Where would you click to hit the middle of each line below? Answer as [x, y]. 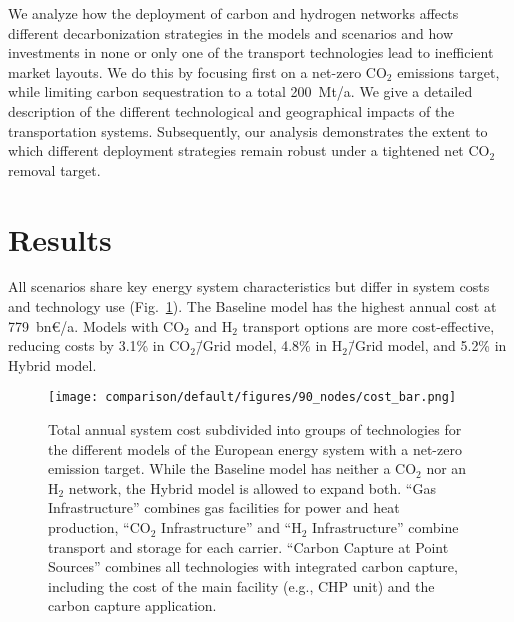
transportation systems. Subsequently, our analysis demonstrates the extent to [248, 130]
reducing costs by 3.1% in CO [99, 345]
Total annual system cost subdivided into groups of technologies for [255, 429]
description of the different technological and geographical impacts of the [231, 110]
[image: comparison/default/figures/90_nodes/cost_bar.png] [252, 397]
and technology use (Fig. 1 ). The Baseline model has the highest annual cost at [252, 306]
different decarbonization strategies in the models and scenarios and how [231, 32]
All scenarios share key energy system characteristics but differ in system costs [249, 286]
